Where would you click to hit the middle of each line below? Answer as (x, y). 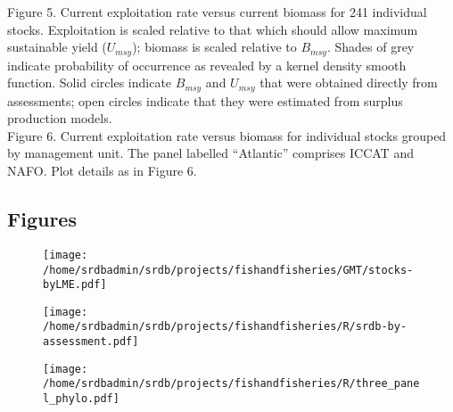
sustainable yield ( (57, 47)
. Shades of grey (371, 47)
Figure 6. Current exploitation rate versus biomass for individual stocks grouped (227, 135)
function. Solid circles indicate (90, 82)
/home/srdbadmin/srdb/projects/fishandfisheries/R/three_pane (231, 384)
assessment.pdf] (91, 342)
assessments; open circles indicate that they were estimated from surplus (205, 100)
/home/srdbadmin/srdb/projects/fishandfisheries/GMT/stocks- (228, 270)
